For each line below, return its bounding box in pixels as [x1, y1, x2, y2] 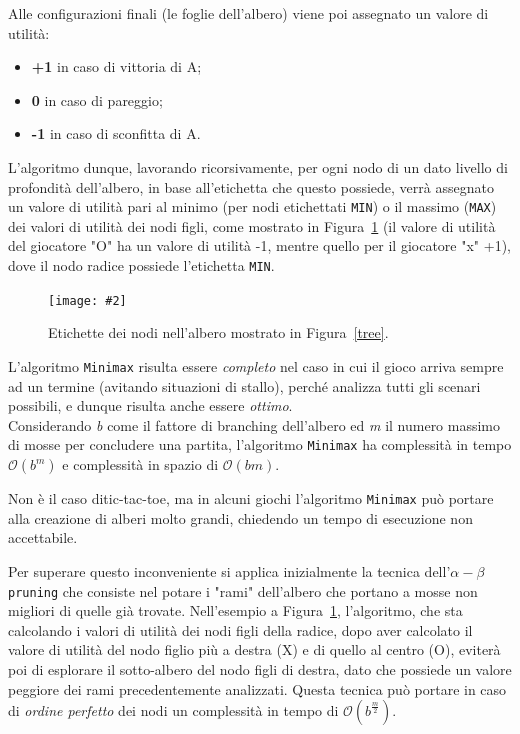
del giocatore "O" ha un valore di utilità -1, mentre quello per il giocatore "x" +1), [8, 235, 511, 256]
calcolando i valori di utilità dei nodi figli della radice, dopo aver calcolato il [8, 619, 473, 640]
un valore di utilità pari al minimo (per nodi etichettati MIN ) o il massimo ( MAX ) [8, 196, 497, 217]
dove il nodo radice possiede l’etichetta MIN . [8, 255, 275, 275]
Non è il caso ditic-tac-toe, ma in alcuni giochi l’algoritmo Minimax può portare [8, 488, 494, 508]
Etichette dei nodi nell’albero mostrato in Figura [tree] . [48, 322, 389, 343]
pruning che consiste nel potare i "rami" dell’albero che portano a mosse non [8, 580, 478, 601]
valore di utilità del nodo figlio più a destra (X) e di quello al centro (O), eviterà [8, 639, 501, 660]
